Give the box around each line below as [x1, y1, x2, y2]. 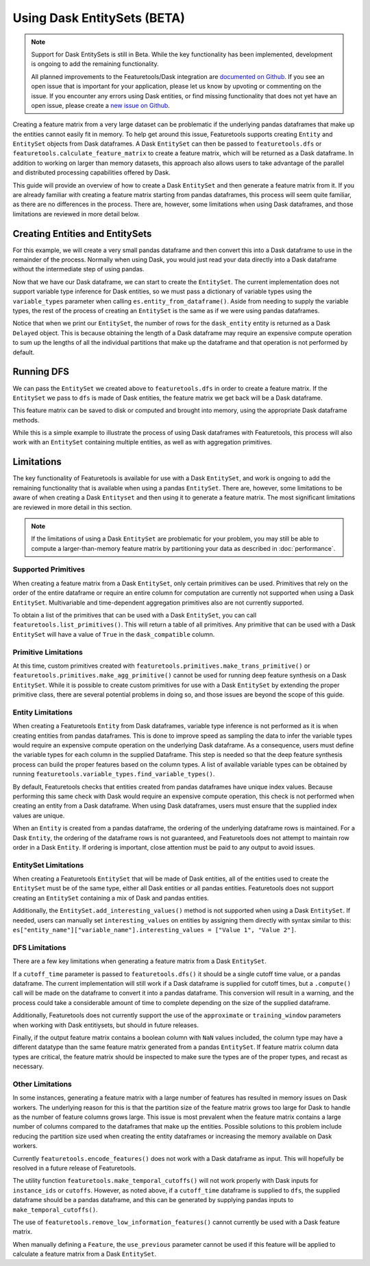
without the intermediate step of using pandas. [12, 265, 145, 273]
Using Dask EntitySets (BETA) [12, 10, 185, 25]
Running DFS [12, 366, 70, 378]
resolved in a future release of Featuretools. [12, 1164, 136, 1172]
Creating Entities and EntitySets [12, 227, 152, 240]
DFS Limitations [12, 942, 66, 952]
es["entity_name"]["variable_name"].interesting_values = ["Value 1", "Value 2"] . [12, 926, 297, 934]
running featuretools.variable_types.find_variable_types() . [12, 770, 215, 778]
